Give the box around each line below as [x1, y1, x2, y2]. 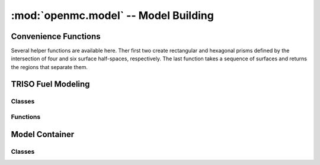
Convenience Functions [11, 31, 101, 41]
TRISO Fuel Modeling [11, 79, 90, 89]
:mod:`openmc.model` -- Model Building [11, 9, 215, 22]
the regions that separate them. [11, 63, 88, 70]
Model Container [11, 129, 75, 139]
